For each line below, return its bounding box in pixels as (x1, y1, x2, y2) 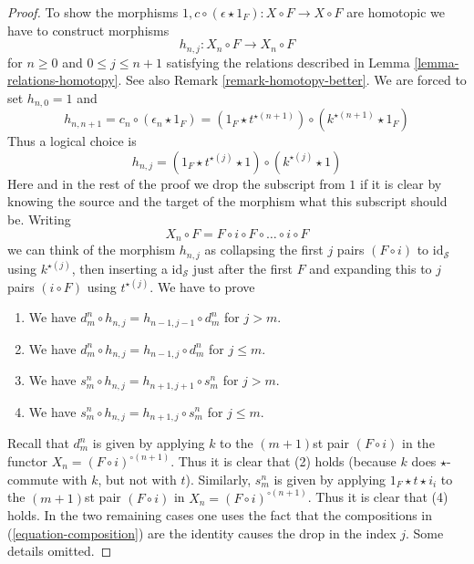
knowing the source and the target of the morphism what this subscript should (7, 192, 448, 211)
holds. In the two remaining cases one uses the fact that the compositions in (7, 506, 433, 525)
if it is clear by (360, 173, 442, 193)
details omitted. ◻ (7, 541, 112, 560)
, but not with (98, 469, 177, 488)
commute (7, 469, 58, 488)
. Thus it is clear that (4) (307, 487, 448, 507)
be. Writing (7, 210, 71, 229)
